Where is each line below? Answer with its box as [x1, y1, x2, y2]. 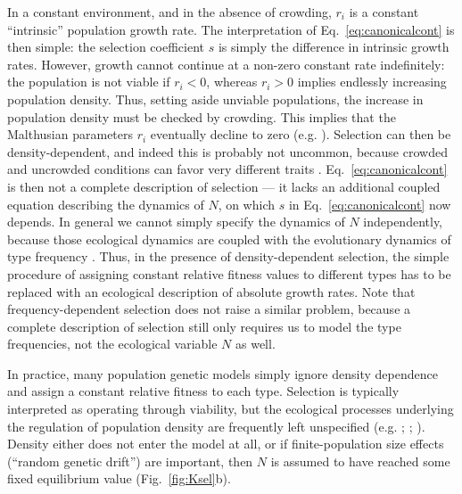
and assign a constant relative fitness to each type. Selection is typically [7, 382, 400, 400]
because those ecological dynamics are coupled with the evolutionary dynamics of [7, 229, 451, 248]
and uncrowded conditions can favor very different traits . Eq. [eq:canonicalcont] [7, 160, 448, 178]
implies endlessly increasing [297, 72, 447, 91]
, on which [218, 194, 276, 213]
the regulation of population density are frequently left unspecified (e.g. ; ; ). [7, 416, 425, 435]
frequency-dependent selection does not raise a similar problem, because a [7, 300, 411, 318]
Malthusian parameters [7, 125, 134, 144]
